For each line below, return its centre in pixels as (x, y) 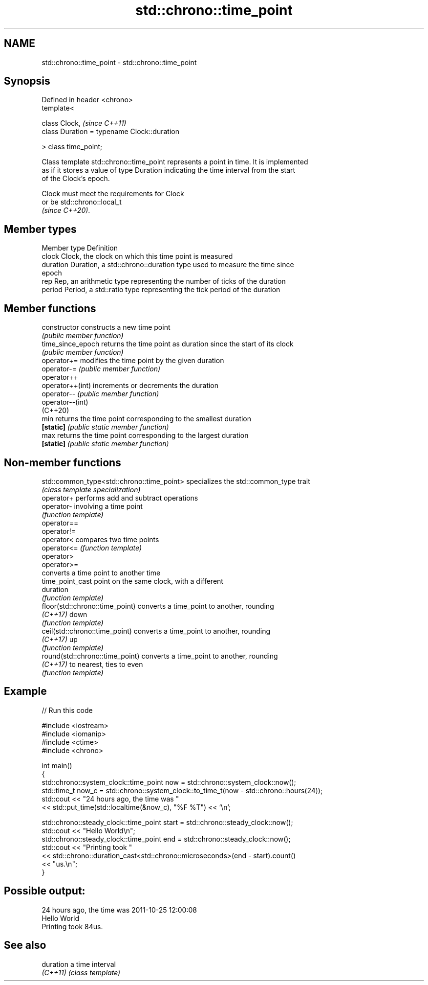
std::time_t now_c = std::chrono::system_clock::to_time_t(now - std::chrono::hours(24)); (182, 790)
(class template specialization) (91, 489)
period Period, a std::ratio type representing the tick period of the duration (161, 290)
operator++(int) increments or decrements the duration (130, 386)
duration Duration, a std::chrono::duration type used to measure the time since (168, 265)
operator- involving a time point (92, 506)
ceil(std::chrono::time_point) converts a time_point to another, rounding (156, 631)
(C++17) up (60, 639)
